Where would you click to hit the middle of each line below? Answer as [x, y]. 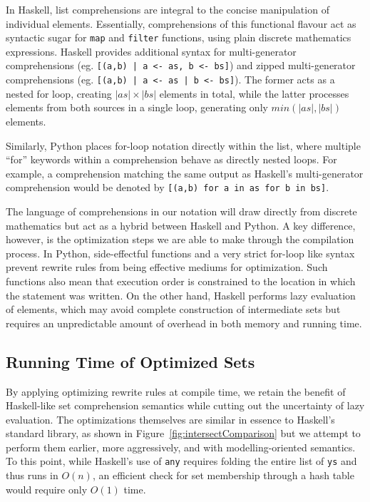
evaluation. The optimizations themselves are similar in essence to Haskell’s [170, 419]
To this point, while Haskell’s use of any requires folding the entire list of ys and [181, 461]
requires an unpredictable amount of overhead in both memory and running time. [184, 323]
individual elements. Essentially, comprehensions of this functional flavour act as [181, 23]
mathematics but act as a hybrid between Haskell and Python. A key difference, [181, 225]
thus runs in [32, 475]
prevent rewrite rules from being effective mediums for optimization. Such [167, 267]
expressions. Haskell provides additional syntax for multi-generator [151, 51]
